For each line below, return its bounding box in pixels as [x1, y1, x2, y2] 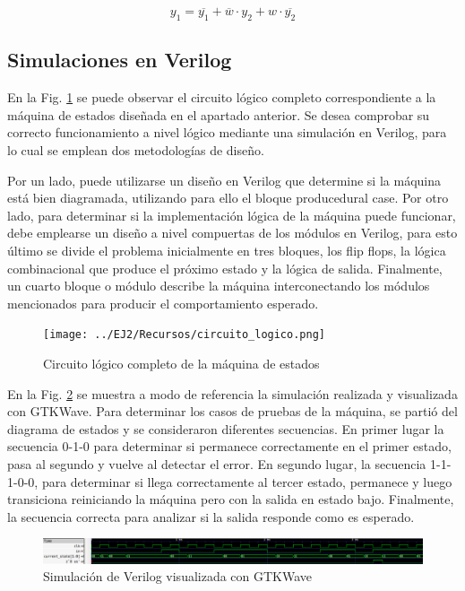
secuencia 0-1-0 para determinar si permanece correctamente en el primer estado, [7, 437, 452, 456]
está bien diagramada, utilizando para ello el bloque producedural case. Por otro [7, 188, 449, 207]
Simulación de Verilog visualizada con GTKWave [43, 567, 313, 586]
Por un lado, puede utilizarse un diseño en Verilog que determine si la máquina [7, 170, 441, 189]
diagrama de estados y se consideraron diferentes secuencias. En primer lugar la [7, 419, 444, 438]
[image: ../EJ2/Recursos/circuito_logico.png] [43, 328, 325, 342]
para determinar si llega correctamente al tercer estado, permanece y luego [41, 472, 452, 491]
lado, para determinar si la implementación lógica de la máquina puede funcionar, [7, 205, 456, 224]
